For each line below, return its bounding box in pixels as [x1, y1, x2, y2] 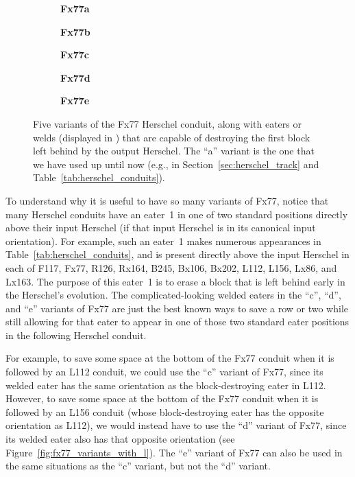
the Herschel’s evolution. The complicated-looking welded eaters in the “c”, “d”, [5, 288, 341, 302]
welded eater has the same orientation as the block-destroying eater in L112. [5, 377, 326, 392]
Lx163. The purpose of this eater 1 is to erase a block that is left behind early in [5, 274, 345, 288]
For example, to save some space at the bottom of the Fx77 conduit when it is [5, 351, 334, 365]
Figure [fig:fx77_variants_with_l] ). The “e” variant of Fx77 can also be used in [5, 445, 343, 459]
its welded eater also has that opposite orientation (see [5, 432, 235, 446]
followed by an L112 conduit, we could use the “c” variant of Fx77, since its [5, 364, 323, 379]
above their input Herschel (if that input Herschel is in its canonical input [5, 220, 316, 235]
